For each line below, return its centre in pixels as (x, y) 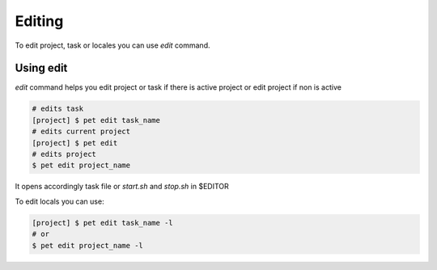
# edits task (58, 109)
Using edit (41, 68)
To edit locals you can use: (59, 201)
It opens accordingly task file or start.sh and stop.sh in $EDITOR (122, 187)
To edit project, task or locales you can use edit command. (112, 45)
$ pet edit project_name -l (87, 245)
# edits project (64, 154)
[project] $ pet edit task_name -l (102, 223)
